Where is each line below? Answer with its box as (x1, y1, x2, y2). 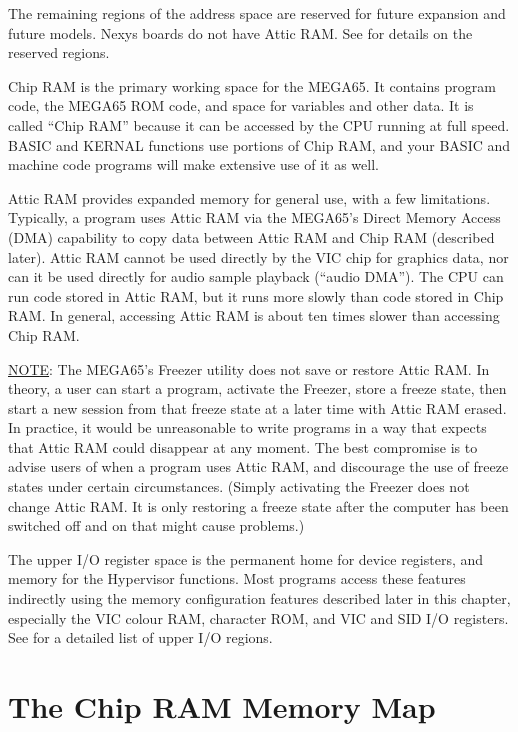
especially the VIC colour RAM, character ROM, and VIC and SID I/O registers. (8, 607, 509, 628)
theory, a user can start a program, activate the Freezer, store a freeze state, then (8, 378, 507, 399)
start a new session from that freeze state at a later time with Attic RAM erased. (8, 397, 507, 418)
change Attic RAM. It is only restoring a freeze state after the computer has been (8, 495, 509, 516)
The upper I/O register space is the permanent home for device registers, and (8, 548, 484, 569)
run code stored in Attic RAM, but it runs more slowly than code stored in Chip (8, 285, 504, 306)
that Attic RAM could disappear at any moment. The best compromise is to (8, 436, 478, 457)
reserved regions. (8, 42, 110, 63)
